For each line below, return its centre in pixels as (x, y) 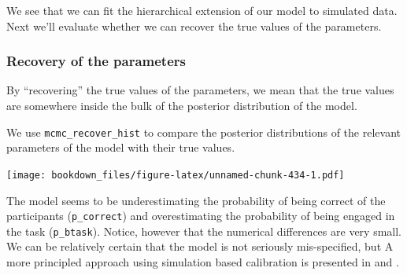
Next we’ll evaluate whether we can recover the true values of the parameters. (194, 26)
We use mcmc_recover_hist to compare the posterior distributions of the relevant (203, 132)
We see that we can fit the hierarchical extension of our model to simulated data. (202, 10)
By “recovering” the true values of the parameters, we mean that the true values (200, 90)
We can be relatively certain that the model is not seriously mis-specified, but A (200, 246)
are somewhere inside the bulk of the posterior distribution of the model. (182, 105)
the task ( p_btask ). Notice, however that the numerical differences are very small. (204, 231)
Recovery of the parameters (96, 61)
